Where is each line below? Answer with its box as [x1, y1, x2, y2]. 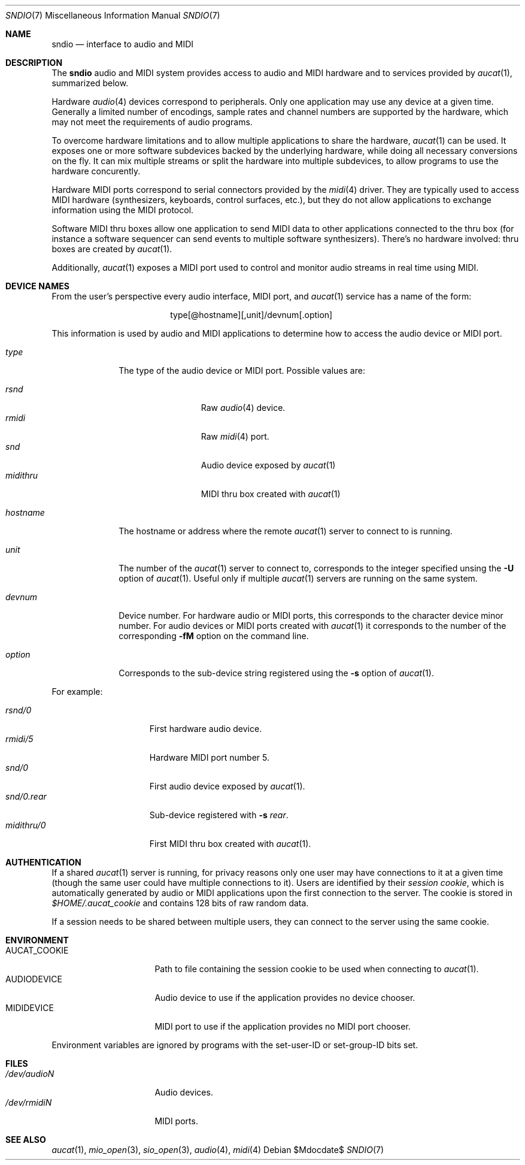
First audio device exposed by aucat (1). [149, 781, 305, 791]
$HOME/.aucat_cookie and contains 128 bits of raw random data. [51, 898, 309, 908]
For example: [51, 686, 103, 697]
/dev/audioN [5, 1069, 54, 1079]
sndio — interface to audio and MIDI [51, 39, 194, 49]
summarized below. [51, 78, 129, 88]
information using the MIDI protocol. [51, 205, 194, 215]
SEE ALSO [5, 1134, 46, 1145]
